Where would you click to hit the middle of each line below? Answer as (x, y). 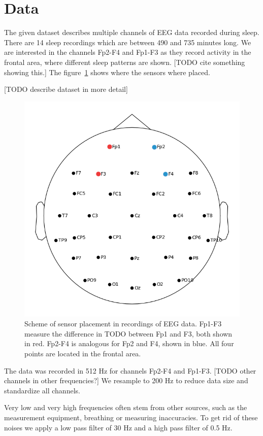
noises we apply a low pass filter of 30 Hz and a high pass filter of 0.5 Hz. (118, 427)
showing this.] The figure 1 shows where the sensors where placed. (107, 72)
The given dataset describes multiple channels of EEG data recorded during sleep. (132, 32)
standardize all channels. (42, 390)
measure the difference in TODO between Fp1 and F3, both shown (128, 333)
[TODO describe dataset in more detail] (66, 89)
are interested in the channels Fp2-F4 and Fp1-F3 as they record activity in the (128, 52)
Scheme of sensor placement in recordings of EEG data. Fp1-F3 (123, 324)
